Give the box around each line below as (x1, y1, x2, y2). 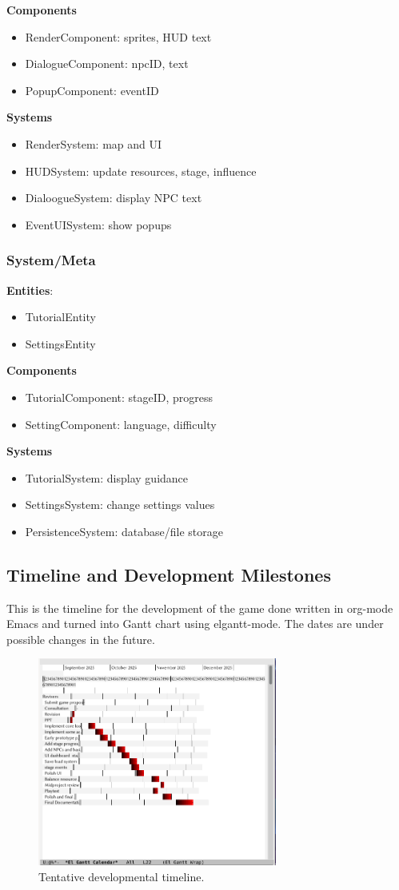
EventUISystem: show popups (25, 216, 172, 232)
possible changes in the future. (6, 630, 155, 647)
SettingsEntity (25, 335, 96, 352)
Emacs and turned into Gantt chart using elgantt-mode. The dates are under (6, 615, 384, 632)
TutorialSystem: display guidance (25, 469, 189, 486)
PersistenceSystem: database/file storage (25, 522, 223, 539)
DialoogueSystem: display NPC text (25, 189, 202, 206)
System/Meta (6, 250, 96, 270)
